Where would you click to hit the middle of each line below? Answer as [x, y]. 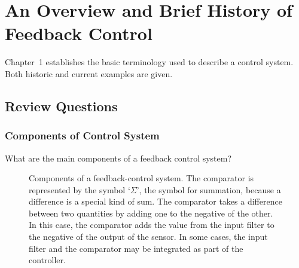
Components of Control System [82, 135]
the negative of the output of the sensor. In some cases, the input [148, 237]
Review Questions [61, 106]
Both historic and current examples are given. [89, 73]
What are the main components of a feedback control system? [118, 158]
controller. [47, 260]
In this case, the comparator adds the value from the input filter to [152, 225]
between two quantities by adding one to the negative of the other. [151, 213]
